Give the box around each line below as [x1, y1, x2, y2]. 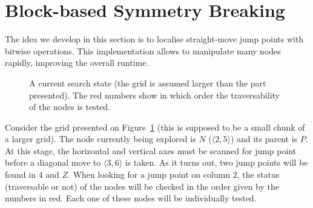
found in [5, 168, 36, 181]
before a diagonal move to [5, 156, 101, 169]
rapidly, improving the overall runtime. [5, 56, 149, 69]
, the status [237, 168, 280, 181]
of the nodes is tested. [29, 100, 110, 113]
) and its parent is [230, 132, 298, 145]
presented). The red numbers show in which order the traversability [29, 88, 280, 101]
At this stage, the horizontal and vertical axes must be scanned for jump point [5, 144, 297, 157]
